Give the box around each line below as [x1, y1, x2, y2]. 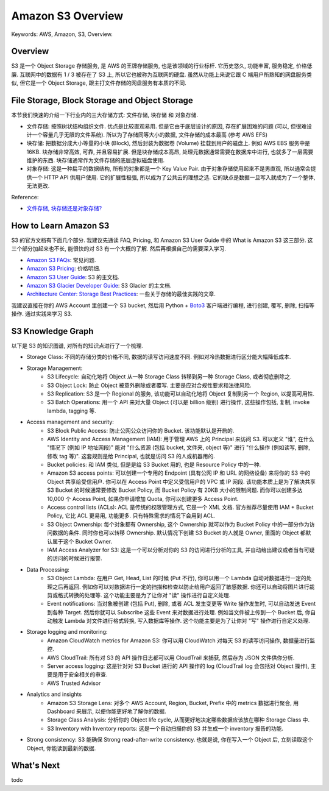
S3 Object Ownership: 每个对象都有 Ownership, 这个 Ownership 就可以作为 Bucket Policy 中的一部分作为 [47, 520, 310, 528]
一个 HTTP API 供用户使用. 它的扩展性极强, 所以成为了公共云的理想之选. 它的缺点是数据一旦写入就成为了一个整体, [31, 174, 316, 181]
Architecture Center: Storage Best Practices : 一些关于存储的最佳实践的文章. [26, 290, 216, 298]
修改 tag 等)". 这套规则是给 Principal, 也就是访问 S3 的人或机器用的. [47, 452, 216, 459]
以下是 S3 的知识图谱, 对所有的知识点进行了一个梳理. [11, 342, 143, 349]
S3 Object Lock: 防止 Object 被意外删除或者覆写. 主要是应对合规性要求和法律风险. [47, 381, 252, 389]
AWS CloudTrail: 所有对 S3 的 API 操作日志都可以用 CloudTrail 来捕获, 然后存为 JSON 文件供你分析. [47, 654, 295, 661]
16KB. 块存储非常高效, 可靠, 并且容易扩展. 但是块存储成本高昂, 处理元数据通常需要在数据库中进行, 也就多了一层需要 [26, 148, 314, 155]
